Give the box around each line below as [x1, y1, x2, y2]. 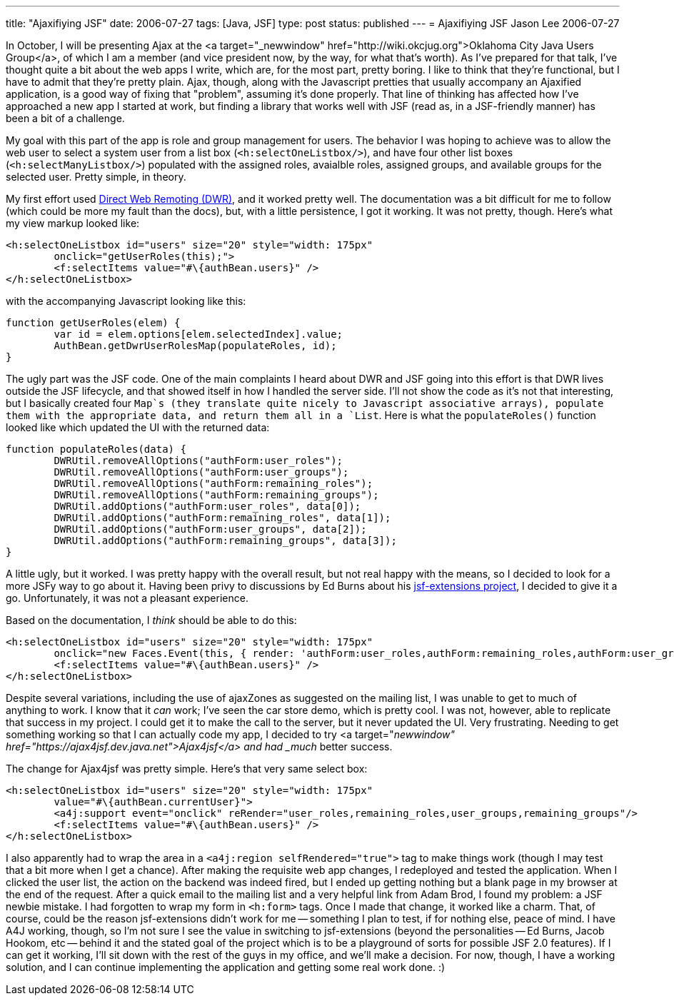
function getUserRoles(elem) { [6, 317, 181, 328]
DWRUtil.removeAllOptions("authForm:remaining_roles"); [54, 478, 373, 489]
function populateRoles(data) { [6, 443, 186, 455]
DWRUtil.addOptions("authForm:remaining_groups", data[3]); [54, 535, 397, 546]
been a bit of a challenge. [6, 112, 125, 124]
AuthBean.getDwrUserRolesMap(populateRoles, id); [54, 340, 337, 351]
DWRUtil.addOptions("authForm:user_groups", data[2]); [54, 523, 367, 535]
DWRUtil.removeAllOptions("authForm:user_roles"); [54, 455, 343, 466]
